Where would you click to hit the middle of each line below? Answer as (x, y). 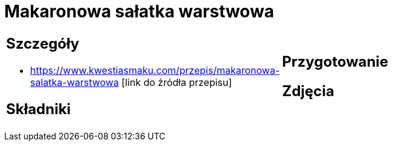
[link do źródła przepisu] (177, 82)
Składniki (39, 109)
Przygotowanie (335, 61)
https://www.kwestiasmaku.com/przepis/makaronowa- (155, 70)
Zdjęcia (308, 91)
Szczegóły (43, 43)
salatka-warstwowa (75, 82)
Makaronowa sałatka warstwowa (139, 11)
